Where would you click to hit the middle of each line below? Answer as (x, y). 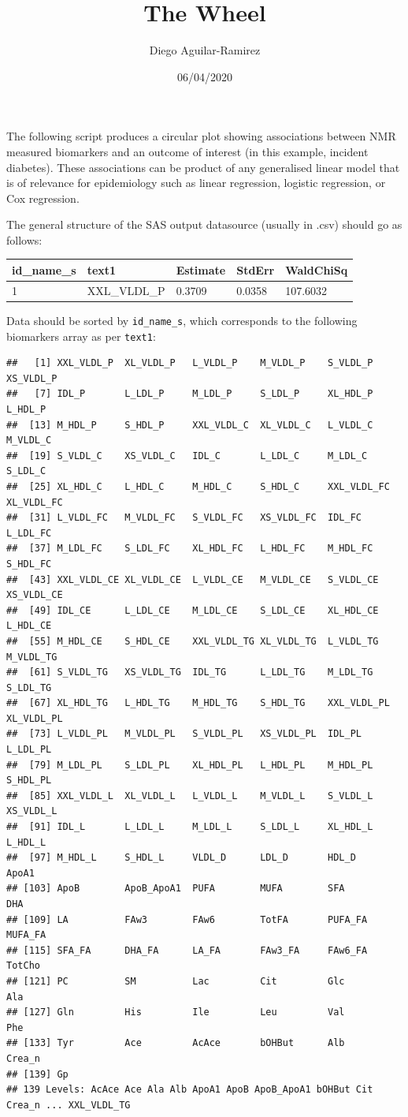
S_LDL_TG (29, 687)
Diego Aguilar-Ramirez (205, 50)
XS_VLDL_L (32, 811)
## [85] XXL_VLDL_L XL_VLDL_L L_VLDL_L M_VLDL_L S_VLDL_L (190, 796)
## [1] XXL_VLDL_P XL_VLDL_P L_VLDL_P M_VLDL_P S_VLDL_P (190, 363)
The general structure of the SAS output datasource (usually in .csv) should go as (204, 224)
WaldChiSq (317, 269)
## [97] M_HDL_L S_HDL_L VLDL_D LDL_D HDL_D (181, 858)
